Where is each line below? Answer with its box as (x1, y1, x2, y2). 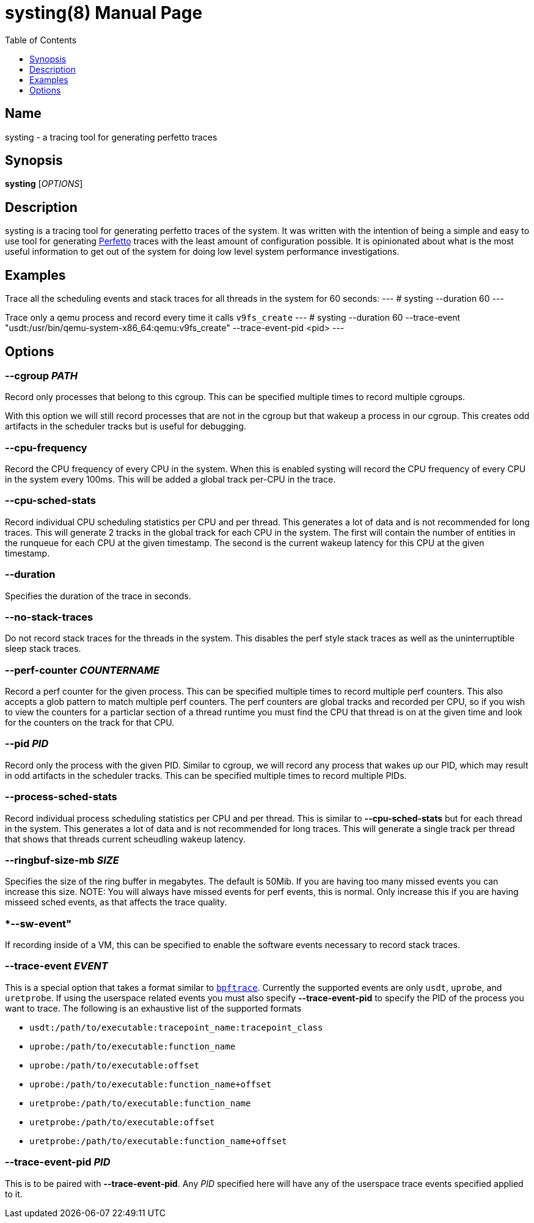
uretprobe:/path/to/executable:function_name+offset (29, 1136, 287, 1146)
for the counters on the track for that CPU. (5, 717, 175, 728)
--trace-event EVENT (5, 960, 108, 973)
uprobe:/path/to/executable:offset (29, 1060, 200, 1070)
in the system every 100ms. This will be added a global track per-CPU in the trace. (5, 474, 336, 485)
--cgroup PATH (5, 369, 78, 382)
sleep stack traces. (5, 643, 81, 654)
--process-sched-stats (5, 790, 117, 803)
